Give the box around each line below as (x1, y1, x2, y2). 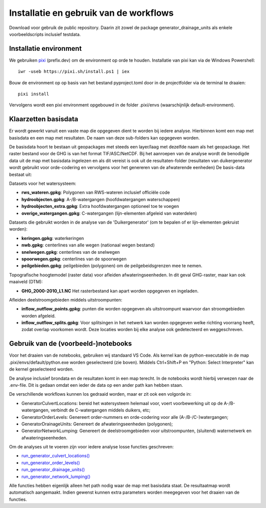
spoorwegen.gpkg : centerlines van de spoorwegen (21, 256, 127, 262)
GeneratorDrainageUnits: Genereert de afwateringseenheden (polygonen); (21, 421, 173, 427)
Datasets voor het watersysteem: (9, 180, 76, 187)
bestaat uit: (9, 171, 32, 177)
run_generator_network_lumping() (21, 474, 91, 479)
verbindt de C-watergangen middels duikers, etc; (50, 407, 151, 413)
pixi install (18, 91, 49, 97)
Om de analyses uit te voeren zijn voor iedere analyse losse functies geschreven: (9, 444, 174, 450)
